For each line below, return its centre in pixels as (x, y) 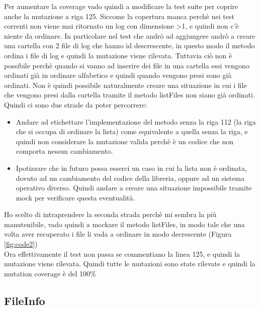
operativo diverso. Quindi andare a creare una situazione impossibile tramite (134, 188)
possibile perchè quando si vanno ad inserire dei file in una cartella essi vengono (127, 65)
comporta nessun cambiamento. (64, 151)
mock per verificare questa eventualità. (75, 197)
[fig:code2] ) (21, 244)
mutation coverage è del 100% (50, 273)
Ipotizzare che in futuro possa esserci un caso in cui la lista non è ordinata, (131, 168)
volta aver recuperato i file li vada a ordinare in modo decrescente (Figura (118, 234)
